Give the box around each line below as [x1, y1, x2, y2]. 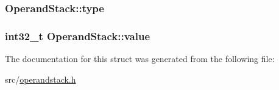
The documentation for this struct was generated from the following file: [5, 52, 275, 65]
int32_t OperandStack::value [5, 28, 150, 43]
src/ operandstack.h [5, 72, 76, 85]
